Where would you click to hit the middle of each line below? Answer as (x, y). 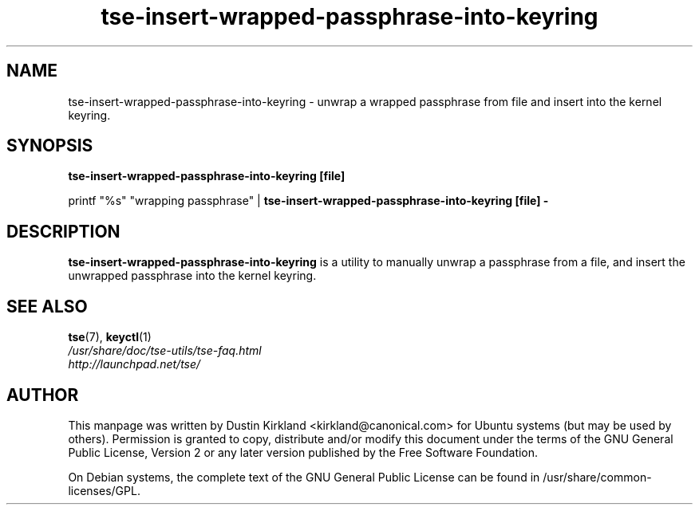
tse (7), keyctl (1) (110, 337)
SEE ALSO (47, 306)
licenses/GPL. (104, 490)
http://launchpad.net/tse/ (134, 364)
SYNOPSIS (50, 146)
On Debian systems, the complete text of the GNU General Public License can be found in (304, 477)
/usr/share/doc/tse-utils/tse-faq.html (165, 351)
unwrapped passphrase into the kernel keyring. (192, 276)
